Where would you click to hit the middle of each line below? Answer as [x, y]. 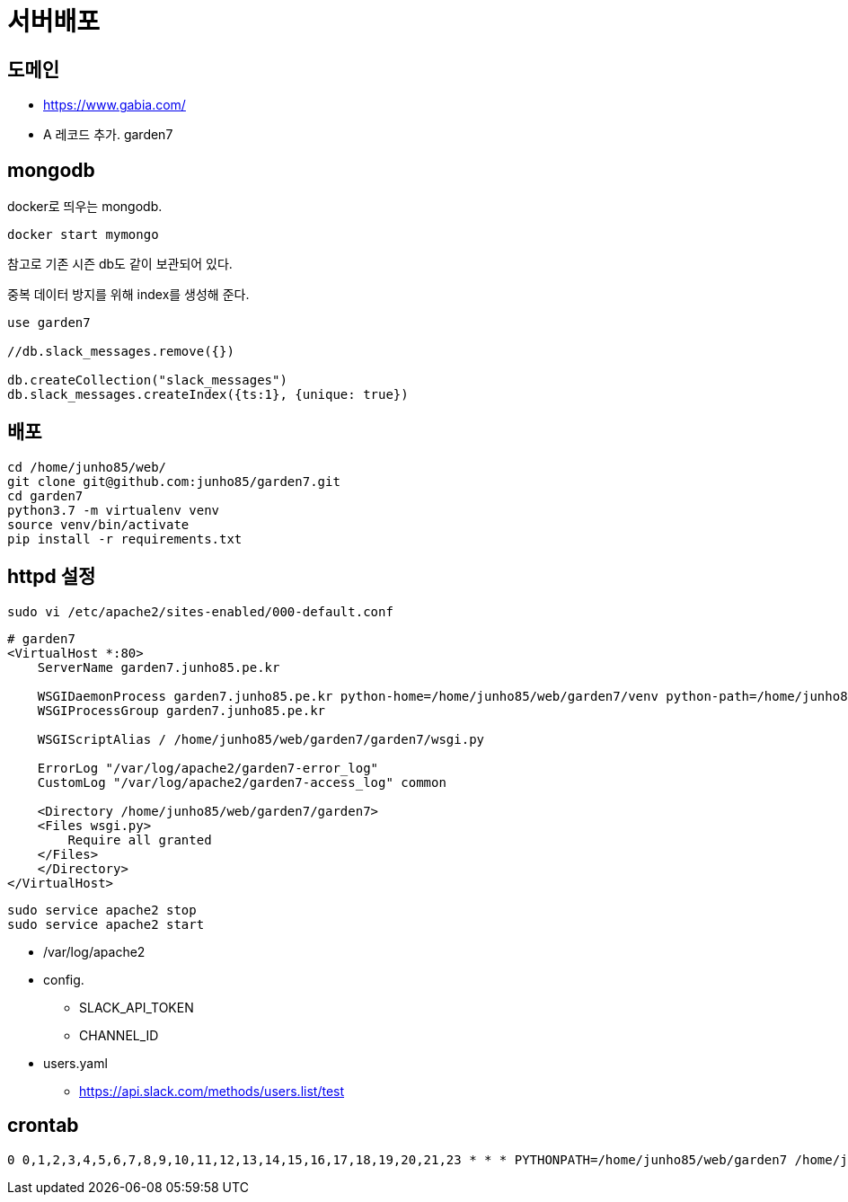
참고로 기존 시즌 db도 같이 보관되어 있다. [120, 264]
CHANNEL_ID [119, 1035]
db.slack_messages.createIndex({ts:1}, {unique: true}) [208, 395]
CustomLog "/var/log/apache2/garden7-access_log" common [242, 782]
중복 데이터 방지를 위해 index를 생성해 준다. [128, 295]
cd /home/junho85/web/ [87, 467]
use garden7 [49, 323]
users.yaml [75, 1063]
